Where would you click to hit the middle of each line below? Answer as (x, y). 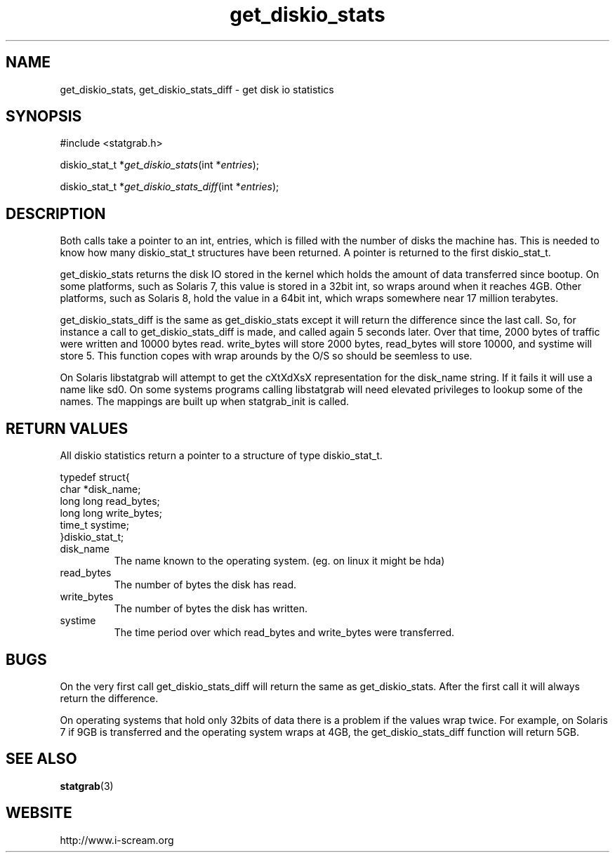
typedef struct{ (95, 477)
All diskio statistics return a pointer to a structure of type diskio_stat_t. (221, 456)
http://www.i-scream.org (117, 840)
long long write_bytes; (111, 513)
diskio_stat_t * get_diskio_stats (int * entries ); (159, 165)
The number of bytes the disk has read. (205, 585)
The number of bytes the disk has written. (211, 609)
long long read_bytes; (110, 501)
